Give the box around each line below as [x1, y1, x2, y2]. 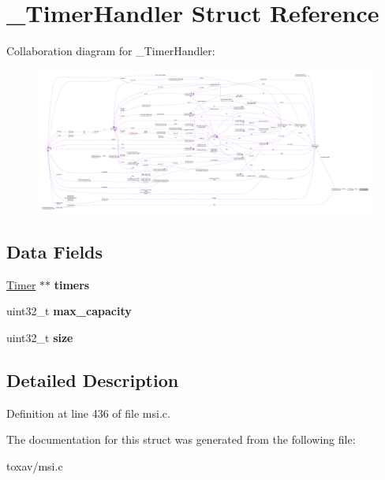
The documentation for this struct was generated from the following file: [6, 431, 356, 448]
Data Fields [6, 239, 103, 263]
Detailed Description [6, 367, 179, 392]
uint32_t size [6, 329, 73, 345]
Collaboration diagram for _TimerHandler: [6, 43, 215, 59]
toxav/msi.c [6, 457, 63, 474]
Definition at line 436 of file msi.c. [6, 404, 170, 421]
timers [54, 276, 90, 292]
